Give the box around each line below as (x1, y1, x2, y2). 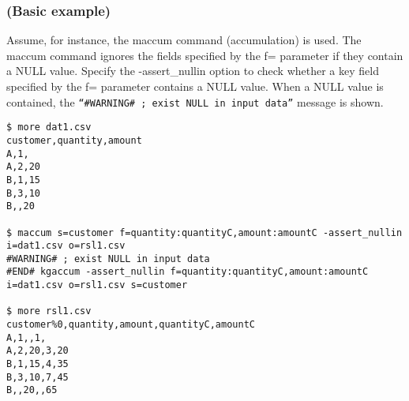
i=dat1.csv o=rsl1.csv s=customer (6, 279, 188, 291)
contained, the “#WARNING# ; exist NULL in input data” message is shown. (6, 93, 384, 110)
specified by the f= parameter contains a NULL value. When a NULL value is (6, 78, 384, 94)
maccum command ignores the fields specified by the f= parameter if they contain (6, 47, 403, 63)
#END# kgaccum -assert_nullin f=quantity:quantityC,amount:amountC (6, 266, 369, 278)
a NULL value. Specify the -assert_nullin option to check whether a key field (6, 62, 379, 79)
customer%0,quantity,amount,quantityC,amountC (6, 319, 255, 331)
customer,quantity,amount (6, 134, 142, 146)
